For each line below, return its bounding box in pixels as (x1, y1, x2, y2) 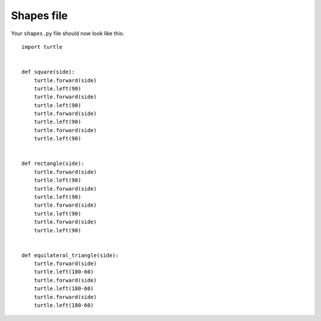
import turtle (21, 43, 62, 50)
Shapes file (11, 9, 68, 22)
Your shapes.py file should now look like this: (11, 30, 124, 37)
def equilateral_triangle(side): (21, 252, 119, 258)
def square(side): (21, 68, 75, 76)
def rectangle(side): (21, 160, 84, 167)
